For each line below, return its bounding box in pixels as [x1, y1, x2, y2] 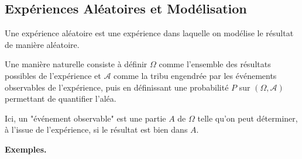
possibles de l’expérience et [5, 69, 101, 81]
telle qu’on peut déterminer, [197, 112, 298, 124]
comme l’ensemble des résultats [159, 58, 271, 70]
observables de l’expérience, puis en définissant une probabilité [5, 81, 229, 93]
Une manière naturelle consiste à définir [5, 58, 147, 70]
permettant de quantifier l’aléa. [5, 92, 116, 105]
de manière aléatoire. [5, 38, 80, 50]
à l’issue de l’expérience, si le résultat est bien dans [5, 123, 188, 136]
